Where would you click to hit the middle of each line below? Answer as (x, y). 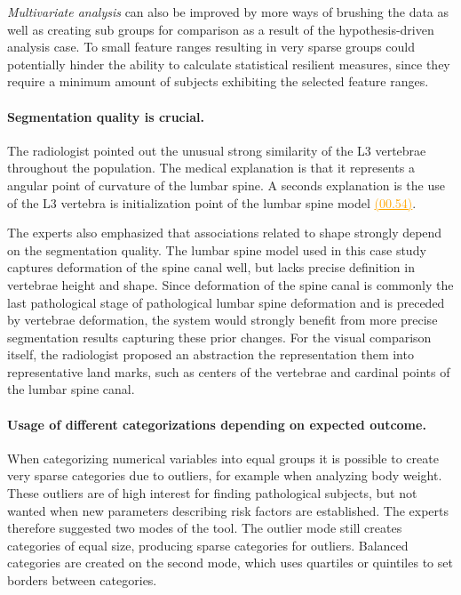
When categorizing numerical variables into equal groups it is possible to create (223, 458)
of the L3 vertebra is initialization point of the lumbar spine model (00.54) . (212, 202)
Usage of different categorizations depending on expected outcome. (217, 424)
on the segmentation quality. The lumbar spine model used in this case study (217, 249)
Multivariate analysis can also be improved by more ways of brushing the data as (228, 12)
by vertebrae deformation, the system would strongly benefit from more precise (223, 320)
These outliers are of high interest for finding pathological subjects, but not (212, 493)
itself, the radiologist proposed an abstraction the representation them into (211, 354)
